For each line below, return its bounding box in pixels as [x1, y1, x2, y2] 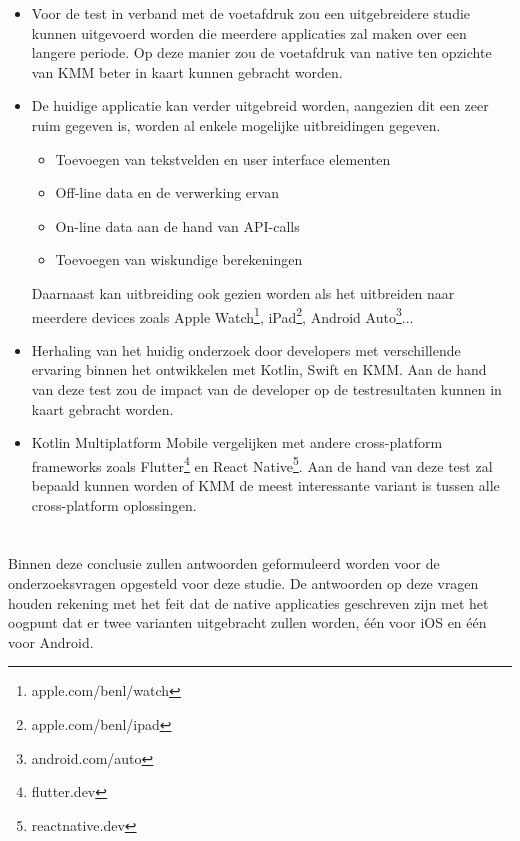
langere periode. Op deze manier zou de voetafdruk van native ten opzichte [31, 42, 492, 63]
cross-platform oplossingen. [31, 494, 197, 515]
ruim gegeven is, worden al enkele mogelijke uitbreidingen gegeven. [31, 114, 441, 135]
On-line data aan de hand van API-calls [55, 215, 300, 236]
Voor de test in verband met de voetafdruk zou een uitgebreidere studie [31, 3, 471, 23]
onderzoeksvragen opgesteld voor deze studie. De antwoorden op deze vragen [8, 572, 479, 593]
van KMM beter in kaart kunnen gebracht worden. [31, 61, 343, 82]
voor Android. [8, 631, 94, 652]
